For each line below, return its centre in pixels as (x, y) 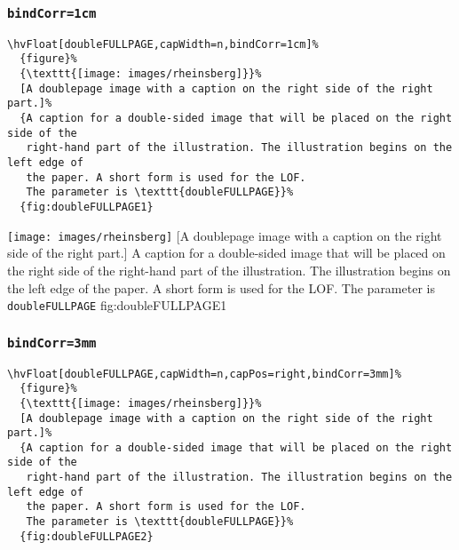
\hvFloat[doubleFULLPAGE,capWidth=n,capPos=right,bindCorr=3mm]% (204, 374)
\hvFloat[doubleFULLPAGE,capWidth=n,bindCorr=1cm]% (163, 44)
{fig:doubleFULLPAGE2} (87, 536)
